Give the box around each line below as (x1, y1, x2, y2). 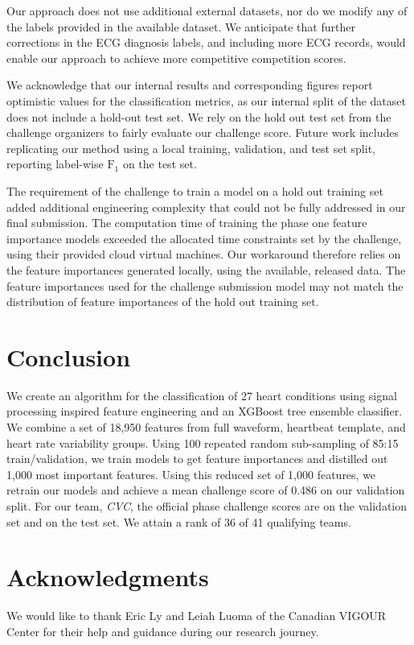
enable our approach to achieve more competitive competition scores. (6, 49, 346, 66)
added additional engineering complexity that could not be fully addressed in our (6, 198, 406, 215)
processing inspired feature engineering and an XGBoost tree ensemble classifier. (6, 403, 403, 420)
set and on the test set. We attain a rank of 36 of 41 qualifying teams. (6, 513, 351, 530)
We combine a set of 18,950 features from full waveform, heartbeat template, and (6, 419, 406, 435)
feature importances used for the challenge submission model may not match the (6, 277, 404, 294)
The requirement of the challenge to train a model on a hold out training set (6, 182, 383, 199)
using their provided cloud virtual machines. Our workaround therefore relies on (6, 246, 401, 263)
